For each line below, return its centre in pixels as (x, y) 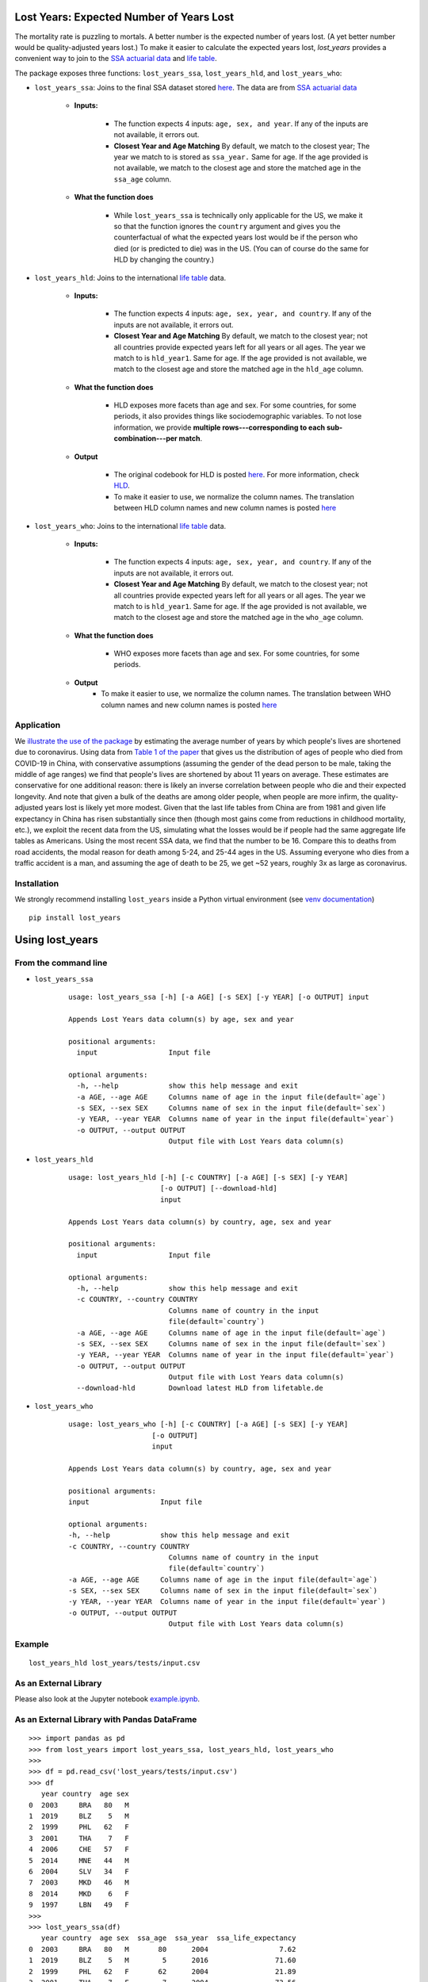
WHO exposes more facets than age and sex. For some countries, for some (237, 653)
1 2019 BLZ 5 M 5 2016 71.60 (162, 1961)
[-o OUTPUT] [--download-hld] (218, 1188)
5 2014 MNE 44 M (79, 1860)
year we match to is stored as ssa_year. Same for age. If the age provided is (241, 157)
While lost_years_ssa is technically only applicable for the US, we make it (239, 215)
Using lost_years (56, 940)
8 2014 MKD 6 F (79, 1894)
